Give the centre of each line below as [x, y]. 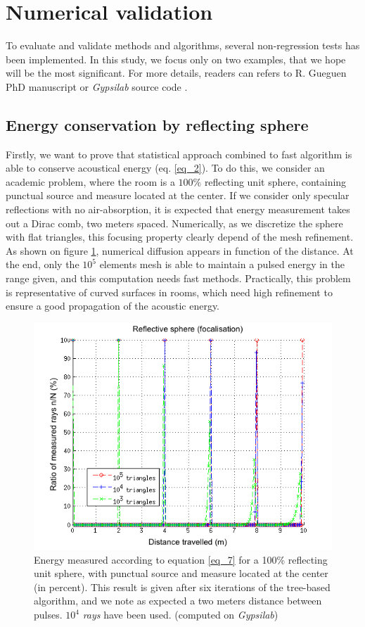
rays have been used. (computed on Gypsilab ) [180, 615]
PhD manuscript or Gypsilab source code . [97, 86]
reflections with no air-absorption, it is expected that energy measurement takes [178, 209]
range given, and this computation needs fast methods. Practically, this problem [178, 278]
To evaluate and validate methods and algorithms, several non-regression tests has [183, 45]
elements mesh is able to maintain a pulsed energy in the [222, 264]
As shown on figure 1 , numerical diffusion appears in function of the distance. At [180, 250]
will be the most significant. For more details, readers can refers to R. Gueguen [176, 73]
